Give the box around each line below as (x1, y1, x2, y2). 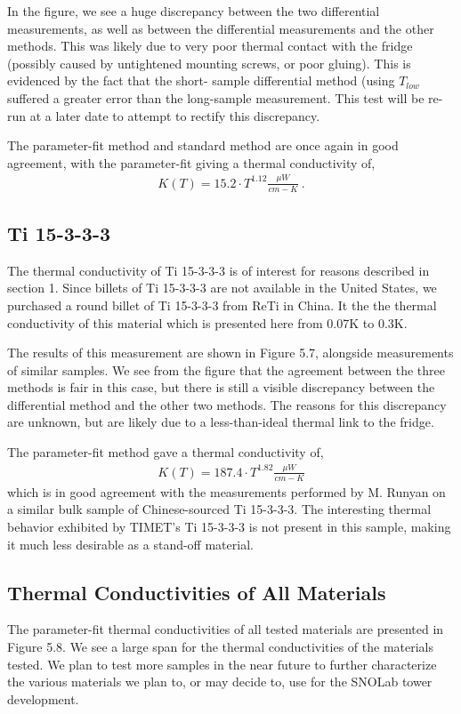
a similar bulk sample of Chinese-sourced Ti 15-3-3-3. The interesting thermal (7, 500, 432, 518)
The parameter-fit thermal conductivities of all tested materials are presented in (7, 620, 444, 638)
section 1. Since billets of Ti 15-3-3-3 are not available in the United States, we (7, 278, 437, 297)
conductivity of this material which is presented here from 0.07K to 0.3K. (7, 313, 408, 332)
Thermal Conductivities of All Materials (7, 578, 386, 606)
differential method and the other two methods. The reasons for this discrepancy (7, 395, 447, 413)
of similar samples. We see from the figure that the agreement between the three (7, 360, 445, 379)
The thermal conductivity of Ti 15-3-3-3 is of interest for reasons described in (7, 261, 430, 279)
